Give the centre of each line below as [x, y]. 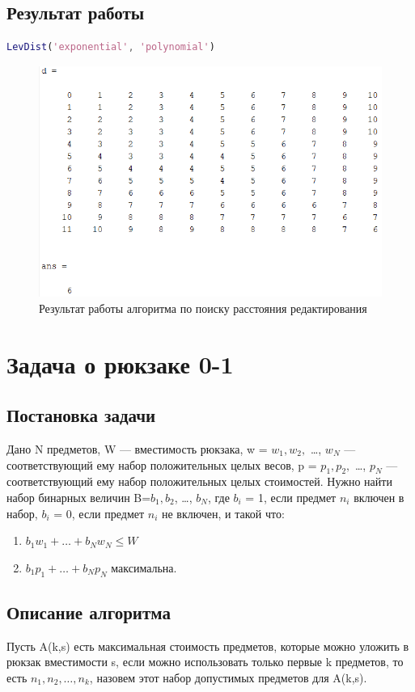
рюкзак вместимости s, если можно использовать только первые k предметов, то [205, 662]
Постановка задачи [81, 415]
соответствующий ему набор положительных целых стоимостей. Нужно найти [199, 481]
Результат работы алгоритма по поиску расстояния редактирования [203, 308]
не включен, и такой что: [223, 513]
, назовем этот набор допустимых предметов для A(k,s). [228, 677]
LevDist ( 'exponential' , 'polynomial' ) [111, 47]
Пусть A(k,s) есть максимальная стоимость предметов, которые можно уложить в [208, 646]
